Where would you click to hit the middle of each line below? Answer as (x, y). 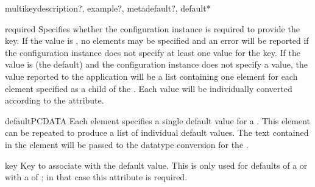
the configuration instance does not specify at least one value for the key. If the (153, 52)
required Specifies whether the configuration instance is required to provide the (152, 28)
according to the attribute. (55, 100)
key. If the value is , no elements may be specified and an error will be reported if (157, 41)
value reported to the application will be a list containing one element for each (151, 76)
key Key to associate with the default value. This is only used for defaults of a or (156, 165)
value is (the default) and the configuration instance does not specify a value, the (156, 64)
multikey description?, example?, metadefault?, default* (108, 8)
